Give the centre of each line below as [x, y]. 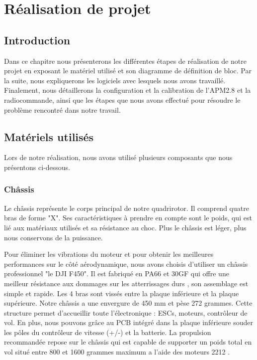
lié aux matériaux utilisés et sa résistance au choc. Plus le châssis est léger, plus [125, 227]
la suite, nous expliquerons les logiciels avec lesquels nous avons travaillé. [115, 80]
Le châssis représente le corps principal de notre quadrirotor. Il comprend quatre [127, 208]
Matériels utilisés [49, 136]
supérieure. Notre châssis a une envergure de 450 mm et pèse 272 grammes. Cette [128, 303]
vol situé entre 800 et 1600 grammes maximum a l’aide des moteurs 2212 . [117, 352]
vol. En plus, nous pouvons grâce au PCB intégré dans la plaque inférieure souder [128, 322]
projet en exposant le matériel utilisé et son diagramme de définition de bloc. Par [128, 71]
